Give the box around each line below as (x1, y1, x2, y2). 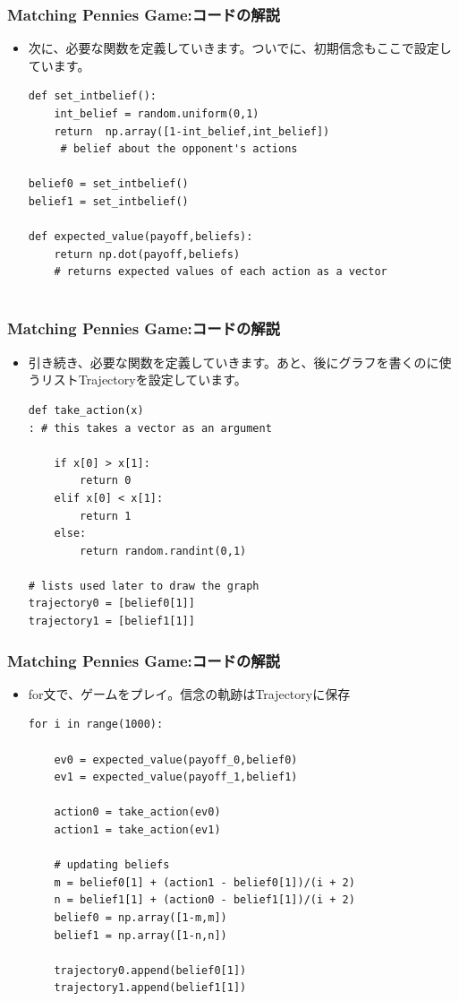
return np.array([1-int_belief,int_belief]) (54, 125, 330, 138)
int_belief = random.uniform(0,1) (54, 108, 259, 120)
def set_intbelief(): (28, 90, 157, 103)
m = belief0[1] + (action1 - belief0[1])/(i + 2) (54, 876, 355, 889)
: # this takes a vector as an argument (28, 421, 272, 435)
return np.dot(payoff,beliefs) (54, 247, 241, 261)
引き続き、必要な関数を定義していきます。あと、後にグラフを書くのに (28, 352, 439, 371)
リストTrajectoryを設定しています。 (40, 370, 247, 389)
